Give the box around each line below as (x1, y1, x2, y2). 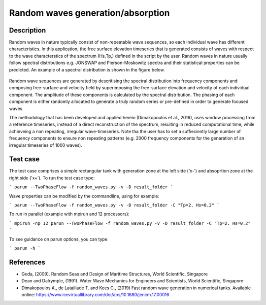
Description (9, 26, 46, 34)
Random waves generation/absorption (9, 7, 170, 18)
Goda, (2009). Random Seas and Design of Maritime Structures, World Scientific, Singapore (21, 271, 208, 277)
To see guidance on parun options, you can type (9, 236, 108, 242)
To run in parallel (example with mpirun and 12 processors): (9, 211, 130, 217)
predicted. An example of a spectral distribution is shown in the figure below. (9, 67, 165, 72)
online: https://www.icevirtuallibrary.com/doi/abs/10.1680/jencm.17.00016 (21, 292, 169, 298)
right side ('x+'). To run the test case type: (9, 175, 95, 181)
